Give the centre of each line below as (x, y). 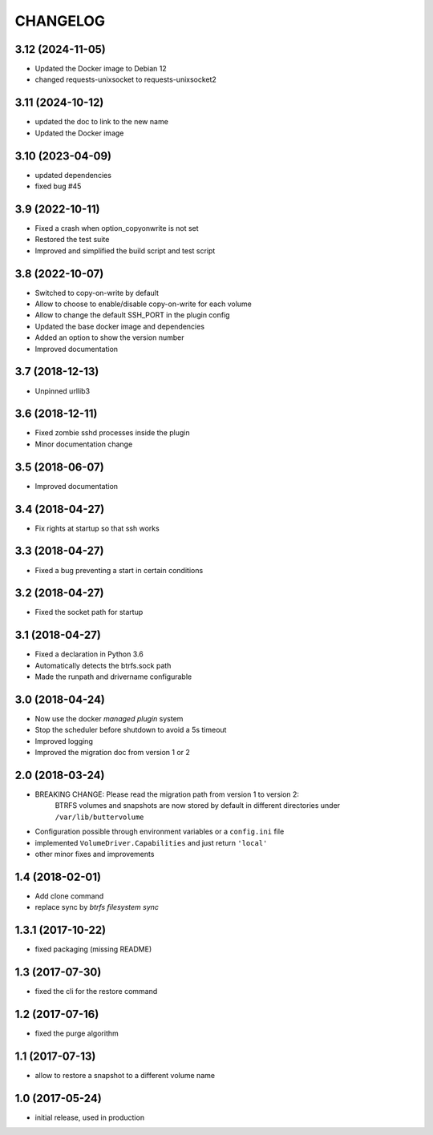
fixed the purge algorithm (77, 1033)
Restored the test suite (72, 240)
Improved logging (64, 741)
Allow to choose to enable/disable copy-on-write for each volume (144, 304)
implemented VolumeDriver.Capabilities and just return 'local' (151, 842)
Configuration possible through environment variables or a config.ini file (160, 832)
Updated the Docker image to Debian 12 (101, 69)
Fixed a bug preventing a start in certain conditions (119, 570)
